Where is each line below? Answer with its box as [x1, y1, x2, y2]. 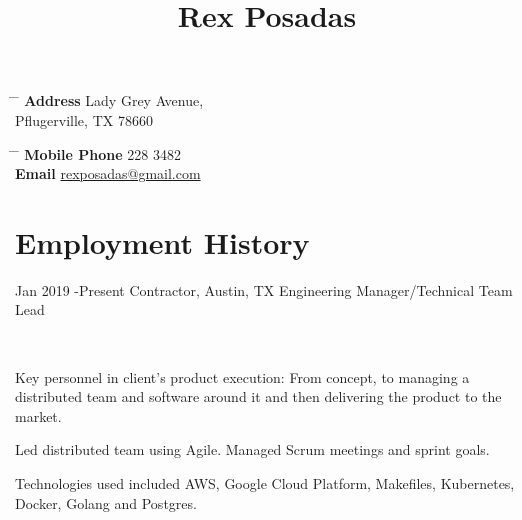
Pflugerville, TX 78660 [15, 109, 153, 130]
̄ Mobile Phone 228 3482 [15, 143, 181, 164]
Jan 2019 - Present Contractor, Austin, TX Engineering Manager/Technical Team [15, 279, 513, 300]
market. [15, 405, 62, 426]
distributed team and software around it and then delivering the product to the [15, 386, 502, 407]
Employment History [15, 221, 310, 262]
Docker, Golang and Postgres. [15, 492, 197, 513]
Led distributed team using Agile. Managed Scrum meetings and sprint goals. [15, 439, 490, 460]
